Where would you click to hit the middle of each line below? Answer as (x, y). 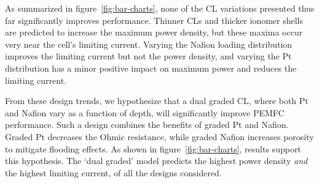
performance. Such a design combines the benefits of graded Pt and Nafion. (147, 125)
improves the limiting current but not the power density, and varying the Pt (148, 56)
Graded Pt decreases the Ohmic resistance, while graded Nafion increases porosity (159, 136)
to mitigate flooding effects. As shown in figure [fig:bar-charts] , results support (153, 148)
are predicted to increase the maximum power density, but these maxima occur (154, 32)
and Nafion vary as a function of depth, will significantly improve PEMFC (145, 112)
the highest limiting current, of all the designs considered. (113, 172)
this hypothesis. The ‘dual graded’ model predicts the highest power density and (156, 161)
